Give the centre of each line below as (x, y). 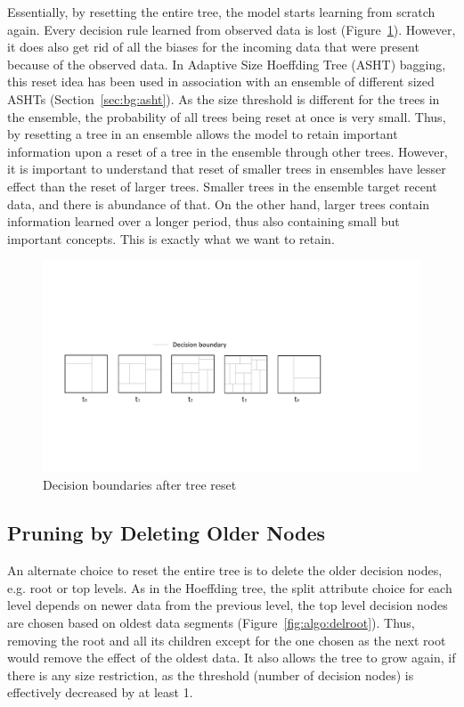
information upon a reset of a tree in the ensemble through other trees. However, (228, 151)
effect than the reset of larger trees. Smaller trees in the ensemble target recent (222, 186)
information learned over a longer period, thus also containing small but (204, 221)
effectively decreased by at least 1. (100, 692)
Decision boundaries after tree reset (140, 485)
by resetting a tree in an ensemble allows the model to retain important (203, 134)
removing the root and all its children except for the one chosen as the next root (227, 640)
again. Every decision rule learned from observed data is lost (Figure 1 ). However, (232, 29)
